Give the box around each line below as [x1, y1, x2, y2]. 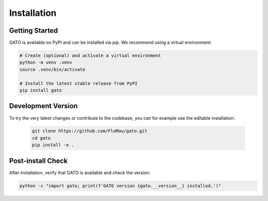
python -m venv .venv [19, 60, 72, 66]
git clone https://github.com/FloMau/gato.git [32, 128, 147, 134]
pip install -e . [32, 142, 74, 148]
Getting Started [9, 26, 58, 35]
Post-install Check [9, 156, 68, 165]
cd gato [32, 135, 51, 141]
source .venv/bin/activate [19, 67, 85, 72]
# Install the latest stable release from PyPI [19, 80, 137, 86]
